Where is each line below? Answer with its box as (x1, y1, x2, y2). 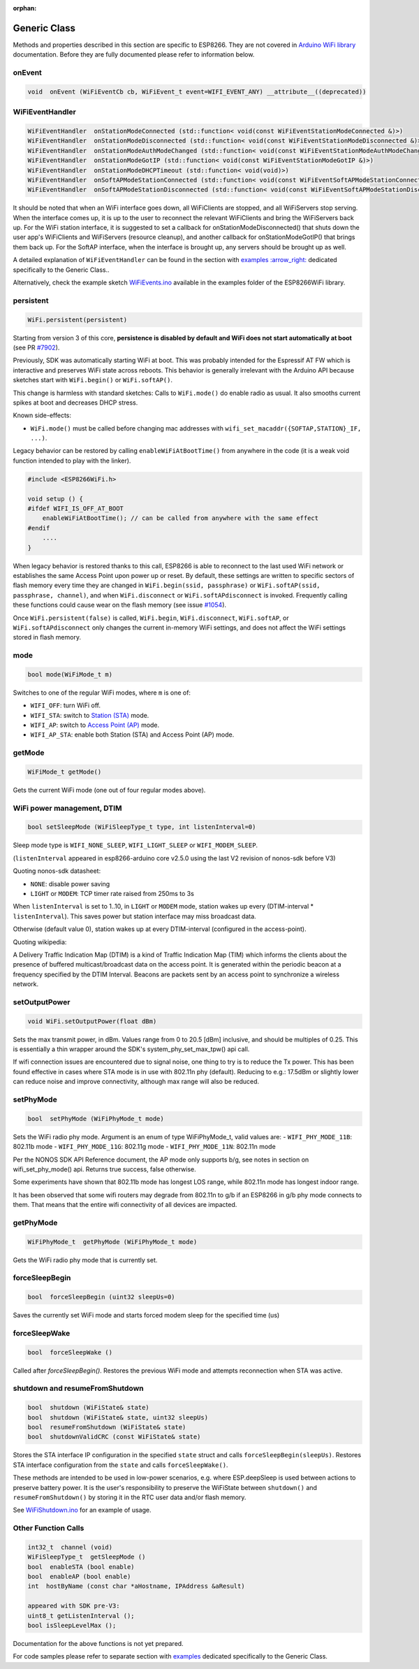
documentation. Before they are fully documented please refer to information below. (13, 50, 255, 59)
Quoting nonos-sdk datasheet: (13, 867, 101, 875)
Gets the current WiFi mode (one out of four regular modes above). (13, 786, 206, 794)
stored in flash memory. (13, 633, 82, 642)
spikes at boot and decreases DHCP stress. (13, 398, 138, 407)
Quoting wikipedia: (13, 937, 67, 946)
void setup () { (27, 495, 84, 503)
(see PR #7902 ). (13, 343, 60, 352)
